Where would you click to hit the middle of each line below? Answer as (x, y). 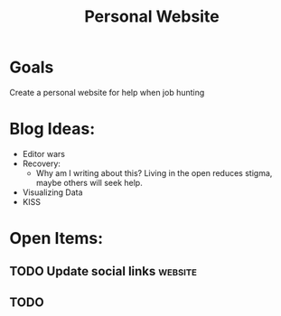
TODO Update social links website (103, 271)
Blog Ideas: (52, 129)
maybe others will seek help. (89, 182)
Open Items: (56, 239)
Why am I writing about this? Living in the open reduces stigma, (154, 172)
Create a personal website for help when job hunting (107, 92)
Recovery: (42, 163)
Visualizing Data (52, 192)
